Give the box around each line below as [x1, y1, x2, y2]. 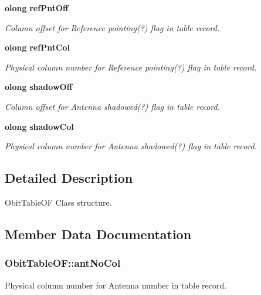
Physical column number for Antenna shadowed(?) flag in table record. [5, 140, 257, 152]
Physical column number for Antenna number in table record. [5, 279, 227, 291]
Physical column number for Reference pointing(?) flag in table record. [5, 61, 257, 73]
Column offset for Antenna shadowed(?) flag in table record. [5, 100, 220, 112]
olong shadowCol [5, 120, 74, 132]
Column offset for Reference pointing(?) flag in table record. [5, 21, 220, 33]
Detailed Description [5, 169, 133, 187]
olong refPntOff [5, 2, 69, 14]
